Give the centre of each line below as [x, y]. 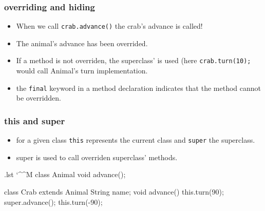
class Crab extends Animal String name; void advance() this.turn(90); [114, 192]
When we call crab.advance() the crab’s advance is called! [109, 26]
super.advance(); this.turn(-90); [53, 202]
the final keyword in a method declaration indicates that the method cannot [138, 88]
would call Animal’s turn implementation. [82, 71]
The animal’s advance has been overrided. [82, 43]
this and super [35, 120]
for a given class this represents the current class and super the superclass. [136, 140]
